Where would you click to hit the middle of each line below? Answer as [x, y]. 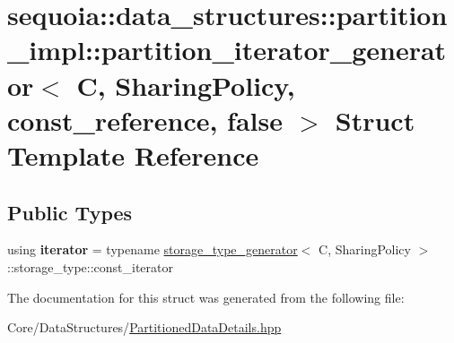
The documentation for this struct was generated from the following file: [206, 297]
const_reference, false [145, 120]
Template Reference [133, 154]
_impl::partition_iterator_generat [227, 50]
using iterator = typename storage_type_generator [153, 249]
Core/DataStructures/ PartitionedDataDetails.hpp [144, 327]
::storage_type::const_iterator [91, 266]
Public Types [70, 212]
